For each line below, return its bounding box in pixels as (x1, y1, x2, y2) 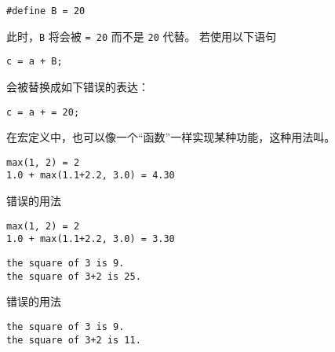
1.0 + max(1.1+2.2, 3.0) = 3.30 (6, 233, 175, 245)
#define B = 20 (6, 5, 86, 16)
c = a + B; (6, 56, 63, 68)
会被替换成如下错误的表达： (6, 78, 149, 94)
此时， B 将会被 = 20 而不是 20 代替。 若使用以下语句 (6, 27, 277, 44)
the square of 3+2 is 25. (6, 270, 141, 282)
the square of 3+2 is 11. (6, 334, 141, 346)
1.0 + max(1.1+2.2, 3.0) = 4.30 (6, 170, 175, 181)
